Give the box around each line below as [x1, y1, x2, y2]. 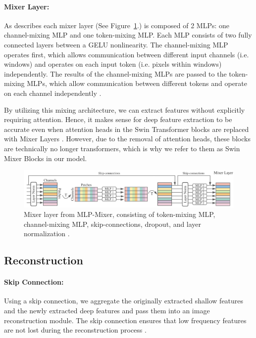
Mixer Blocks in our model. [4, 153, 87, 163]
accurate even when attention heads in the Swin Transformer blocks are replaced [4, 124, 249, 134]
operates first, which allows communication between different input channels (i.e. [4, 49, 249, 59]
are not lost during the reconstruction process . [4, 325, 147, 335]
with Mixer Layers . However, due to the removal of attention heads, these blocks [4, 133, 251, 144]
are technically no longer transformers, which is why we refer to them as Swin [4, 143, 240, 153]
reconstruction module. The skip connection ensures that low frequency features [4, 315, 247, 325]
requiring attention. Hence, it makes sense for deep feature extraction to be [4, 114, 232, 125]
